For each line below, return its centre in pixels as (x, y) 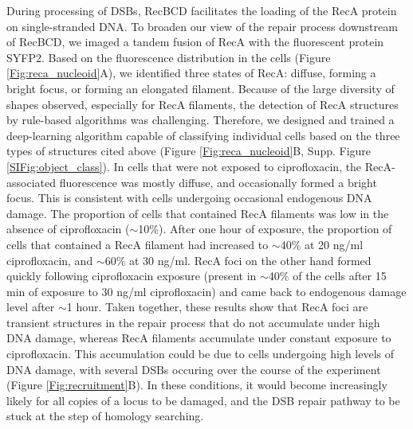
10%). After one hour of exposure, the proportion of (265, 229)
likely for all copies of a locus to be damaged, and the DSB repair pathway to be (203, 400)
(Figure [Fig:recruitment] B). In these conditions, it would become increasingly (197, 385)
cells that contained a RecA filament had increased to (138, 244)
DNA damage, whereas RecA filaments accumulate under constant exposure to (199, 338)
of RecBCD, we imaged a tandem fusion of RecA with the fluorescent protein (195, 42)
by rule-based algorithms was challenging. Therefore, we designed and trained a (201, 120)
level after (31, 307)
